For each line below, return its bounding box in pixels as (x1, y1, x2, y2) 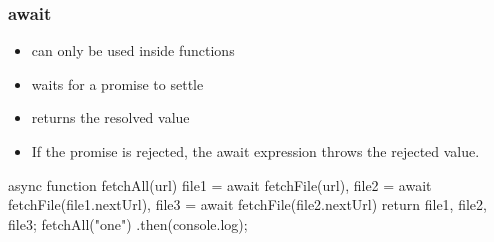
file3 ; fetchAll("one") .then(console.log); (8, 213, 248, 234)
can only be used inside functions (31, 40, 235, 61)
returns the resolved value (31, 107, 190, 128)
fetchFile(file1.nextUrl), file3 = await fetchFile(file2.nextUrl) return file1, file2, (8, 194, 487, 215)
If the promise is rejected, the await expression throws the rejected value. (31, 141, 480, 161)
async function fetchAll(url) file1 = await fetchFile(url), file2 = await (8, 174, 432, 195)
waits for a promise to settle (31, 73, 204, 94)
